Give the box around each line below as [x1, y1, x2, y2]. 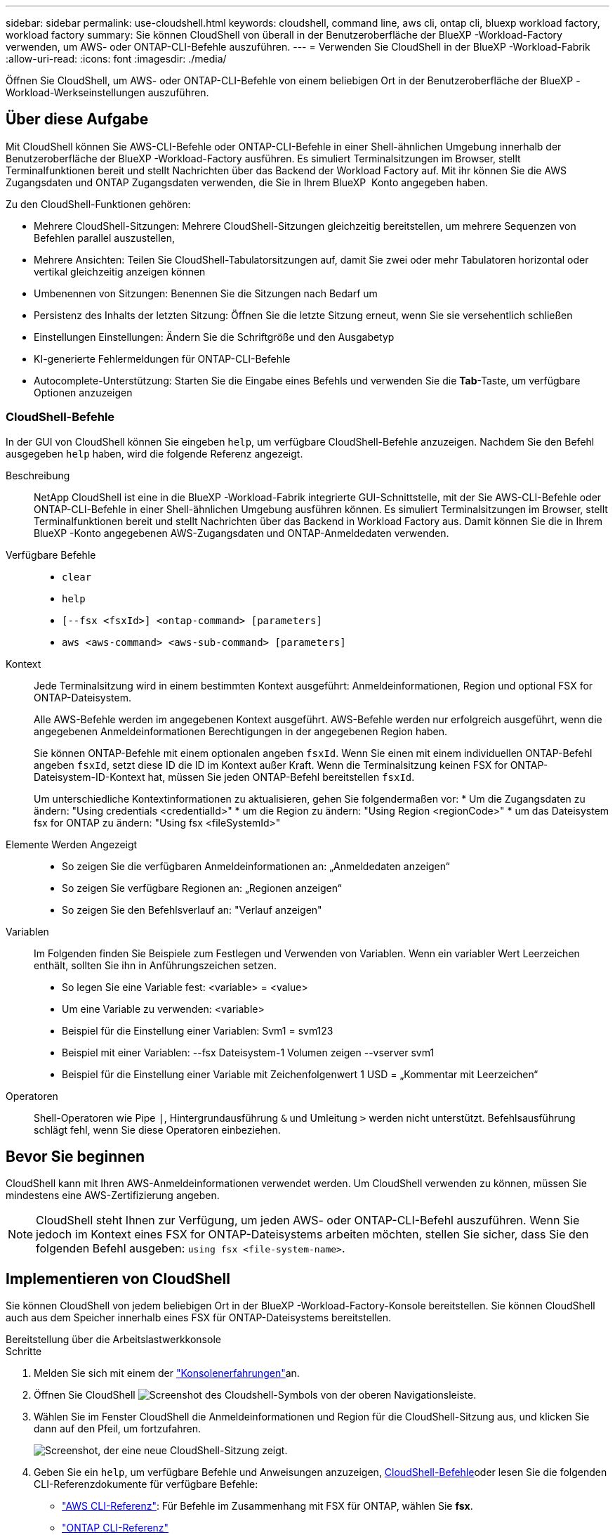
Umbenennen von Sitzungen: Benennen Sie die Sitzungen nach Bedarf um [34, 287, 378, 299]
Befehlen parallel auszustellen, [34, 231, 176, 244]
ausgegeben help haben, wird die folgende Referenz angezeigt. [6, 447, 303, 460]
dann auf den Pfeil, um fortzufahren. [34, 1423, 201, 1435]
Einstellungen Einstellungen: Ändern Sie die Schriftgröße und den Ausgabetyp [34, 330, 395, 343]
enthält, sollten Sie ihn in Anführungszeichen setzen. [34, 959, 277, 971]
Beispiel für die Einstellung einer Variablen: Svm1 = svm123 [62, 1024, 333, 1037]
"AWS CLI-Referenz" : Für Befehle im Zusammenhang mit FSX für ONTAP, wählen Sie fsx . [62, 1500, 473, 1513]
